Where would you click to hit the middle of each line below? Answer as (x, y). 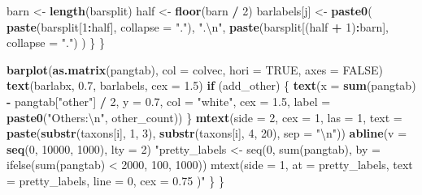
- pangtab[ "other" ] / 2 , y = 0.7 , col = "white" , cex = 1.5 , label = (169, 101)
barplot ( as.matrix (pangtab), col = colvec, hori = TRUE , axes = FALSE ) (195, 69)
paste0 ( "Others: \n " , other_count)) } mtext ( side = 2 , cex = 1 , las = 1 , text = (204, 117)
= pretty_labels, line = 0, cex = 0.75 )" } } (115, 180)
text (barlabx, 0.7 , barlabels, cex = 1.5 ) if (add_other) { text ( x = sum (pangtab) (211, 85)
